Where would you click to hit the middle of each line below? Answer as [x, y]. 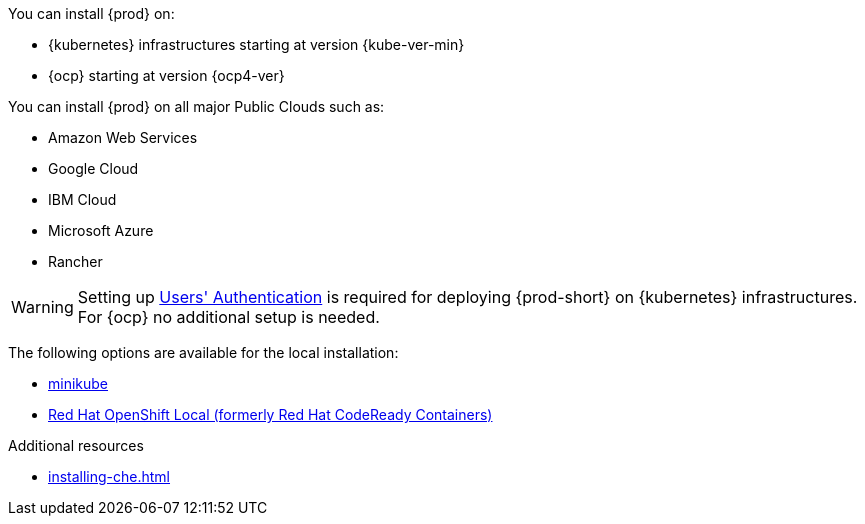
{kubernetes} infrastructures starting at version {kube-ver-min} [256, 44]
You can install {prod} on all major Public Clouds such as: [196, 106]
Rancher [75, 261]
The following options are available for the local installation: [203, 352]
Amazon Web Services [123, 137]
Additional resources [76, 445]
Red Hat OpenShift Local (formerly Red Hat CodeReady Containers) [270, 414]
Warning [42, 307]
